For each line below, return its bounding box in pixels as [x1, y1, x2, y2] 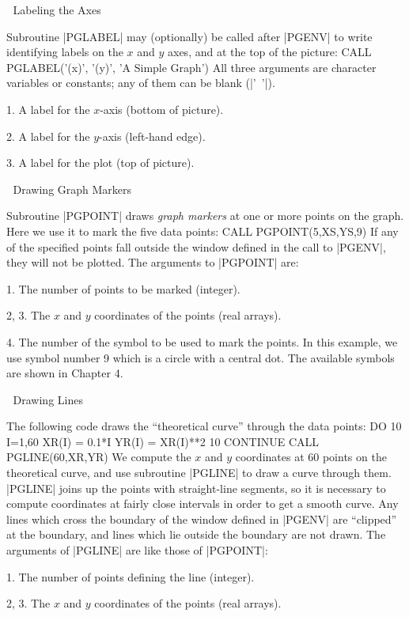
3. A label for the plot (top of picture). [6, 154, 195, 171]
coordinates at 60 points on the [235, 449, 387, 465]
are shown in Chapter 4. [6, 365, 123, 381]
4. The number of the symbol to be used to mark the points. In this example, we [6, 333, 398, 350]
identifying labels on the [6, 44, 123, 60]
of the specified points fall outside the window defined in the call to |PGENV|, [6, 238, 386, 255]
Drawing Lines [13, 391, 83, 407]
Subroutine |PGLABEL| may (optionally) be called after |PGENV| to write [6, 28, 373, 44]
